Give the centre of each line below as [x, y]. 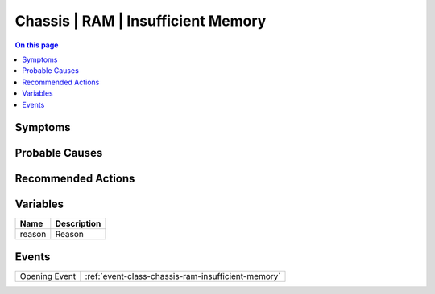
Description [78, 223]
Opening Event [48, 276]
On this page [37, 45]
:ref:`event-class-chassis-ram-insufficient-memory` [183, 276]
